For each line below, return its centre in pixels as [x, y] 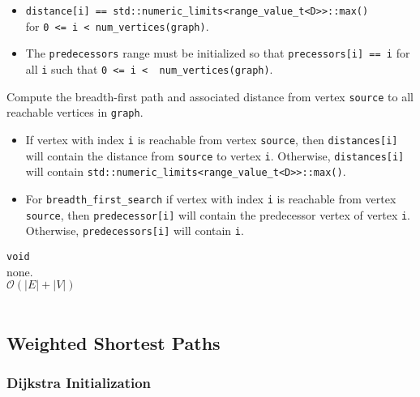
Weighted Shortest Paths [114, 343]
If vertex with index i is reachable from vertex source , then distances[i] [212, 139]
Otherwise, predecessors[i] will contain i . [135, 231]
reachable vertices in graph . [75, 112]
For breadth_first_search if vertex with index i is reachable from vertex [211, 198]
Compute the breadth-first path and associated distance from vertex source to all [210, 96]
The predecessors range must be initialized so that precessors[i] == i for [218, 53]
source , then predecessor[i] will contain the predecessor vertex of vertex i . [218, 214]
